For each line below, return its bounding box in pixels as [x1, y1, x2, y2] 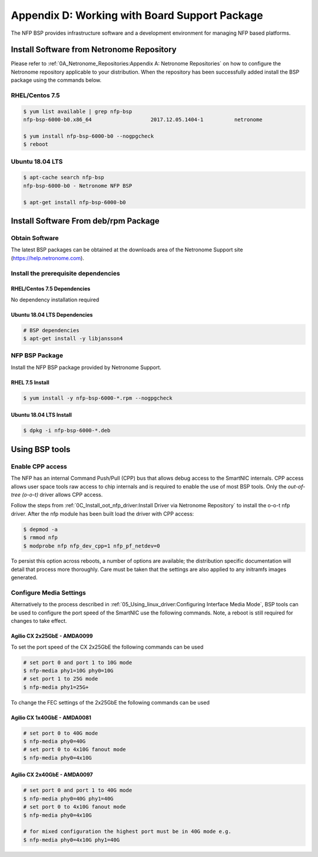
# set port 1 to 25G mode [23, 676, 98, 682]
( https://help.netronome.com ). [11, 254, 85, 261]
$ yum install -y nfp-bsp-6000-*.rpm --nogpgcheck [23, 394, 173, 401]
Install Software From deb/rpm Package [11, 216, 160, 226]
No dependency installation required [11, 296, 100, 303]
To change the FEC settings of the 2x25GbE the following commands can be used [11, 699, 210, 706]
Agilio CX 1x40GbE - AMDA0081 [11, 714, 91, 721]
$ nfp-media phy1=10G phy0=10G [23, 667, 114, 674]
